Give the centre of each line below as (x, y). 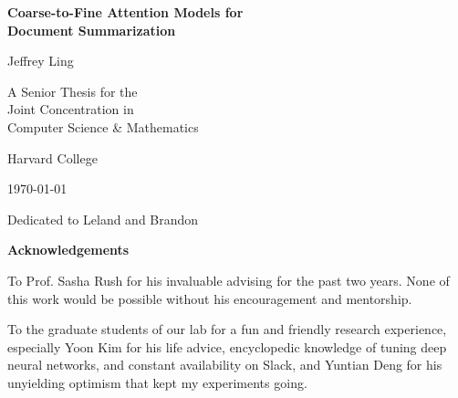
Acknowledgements (68, 250)
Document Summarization (92, 30)
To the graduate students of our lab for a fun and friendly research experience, (227, 329)
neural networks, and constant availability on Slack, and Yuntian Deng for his (225, 365)
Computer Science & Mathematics (103, 126)
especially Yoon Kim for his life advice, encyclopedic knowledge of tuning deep (227, 346)
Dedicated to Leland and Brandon (103, 219)
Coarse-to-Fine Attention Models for (125, 12)
